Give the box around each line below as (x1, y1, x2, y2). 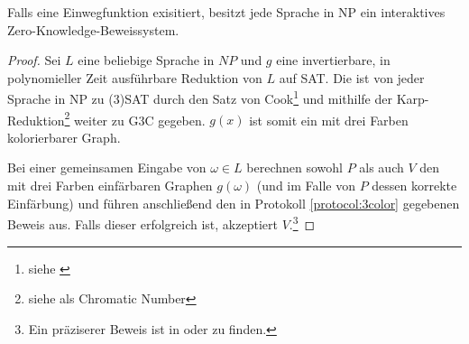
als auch (359, 158, 404, 177)
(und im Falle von (256, 176, 355, 195)
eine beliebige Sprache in (78, 51, 215, 70)
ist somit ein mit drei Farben (249, 110, 409, 129)
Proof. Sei (7, 51, 61, 70)
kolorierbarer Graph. (7, 127, 121, 146)
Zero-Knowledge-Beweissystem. (7, 20, 179, 39)
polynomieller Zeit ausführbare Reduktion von (7, 68, 262, 87)
